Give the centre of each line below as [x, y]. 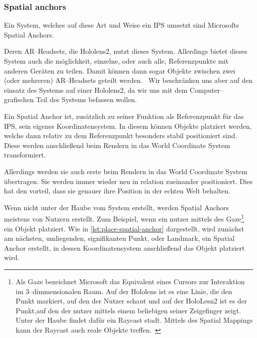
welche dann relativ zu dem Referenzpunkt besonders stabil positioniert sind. [121, 135]
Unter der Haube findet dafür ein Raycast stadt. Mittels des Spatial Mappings [134, 320]
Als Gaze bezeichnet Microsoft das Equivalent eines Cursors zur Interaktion [130, 281]
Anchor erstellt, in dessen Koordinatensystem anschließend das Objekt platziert [125, 247]
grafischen [19, 99]
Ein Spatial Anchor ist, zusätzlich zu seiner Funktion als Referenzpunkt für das [124, 116]
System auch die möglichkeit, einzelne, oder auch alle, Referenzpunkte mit [116, 61]
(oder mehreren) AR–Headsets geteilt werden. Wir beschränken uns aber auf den [128, 80]
